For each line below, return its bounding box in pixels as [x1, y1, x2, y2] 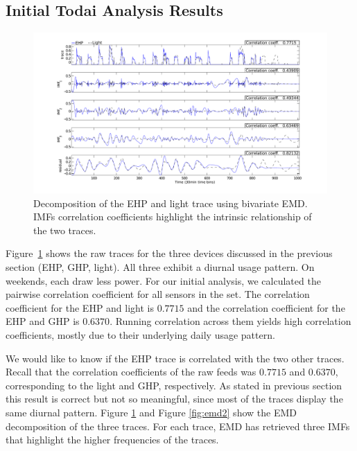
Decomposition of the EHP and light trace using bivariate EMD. [33, 195, 308, 210]
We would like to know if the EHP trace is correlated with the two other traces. [6, 351, 345, 365]
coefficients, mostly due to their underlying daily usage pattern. [6, 328, 275, 342]
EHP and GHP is [6, 314, 80, 328]
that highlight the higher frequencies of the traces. [6, 432, 219, 447]
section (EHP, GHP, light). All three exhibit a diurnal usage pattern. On [6, 260, 315, 274]
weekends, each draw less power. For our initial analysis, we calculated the [6, 273, 321, 288]
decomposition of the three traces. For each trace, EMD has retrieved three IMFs [6, 418, 350, 433]
